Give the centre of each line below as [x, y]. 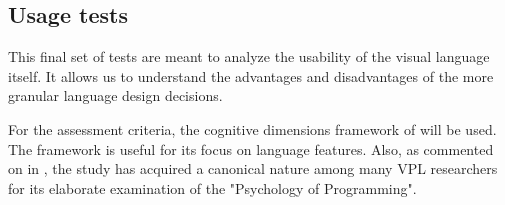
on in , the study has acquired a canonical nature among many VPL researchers [253, 168]
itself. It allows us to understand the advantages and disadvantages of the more [251, 75]
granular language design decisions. [115, 95]
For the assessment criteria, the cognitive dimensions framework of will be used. [252, 128]
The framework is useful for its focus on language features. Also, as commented [251, 148]
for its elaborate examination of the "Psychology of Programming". [212, 187]
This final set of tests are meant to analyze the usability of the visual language [249, 56]
